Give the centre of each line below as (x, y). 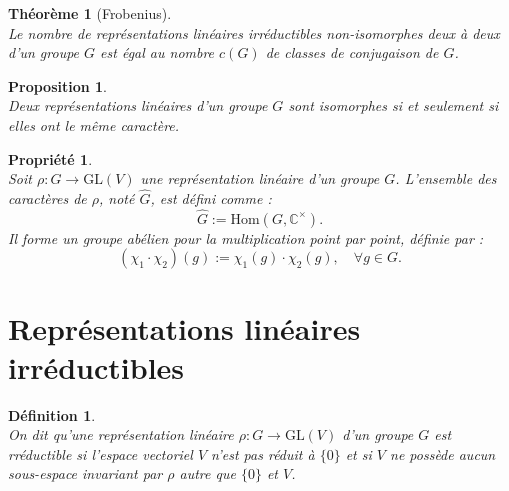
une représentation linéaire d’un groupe (260, 178)
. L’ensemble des (446, 178)
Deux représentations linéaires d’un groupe (138, 105)
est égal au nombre (157, 52)
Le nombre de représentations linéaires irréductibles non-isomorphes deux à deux (254, 32)
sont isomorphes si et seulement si (393, 105)
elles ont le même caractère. (94, 124)
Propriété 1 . (50, 158)
